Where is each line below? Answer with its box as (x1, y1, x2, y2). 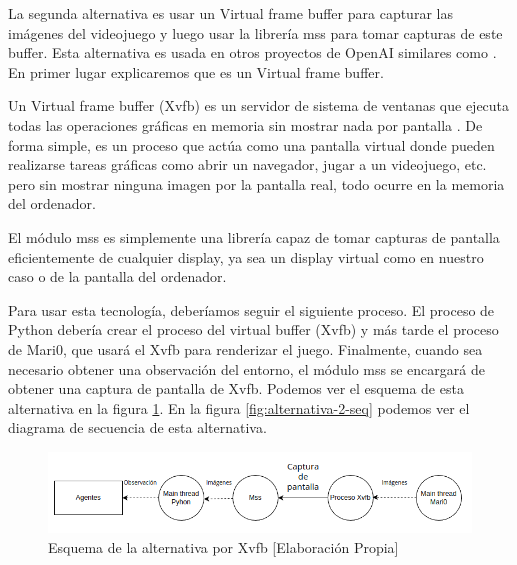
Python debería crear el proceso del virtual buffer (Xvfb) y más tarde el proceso (8, 319, 499, 340)
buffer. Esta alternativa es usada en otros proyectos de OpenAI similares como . (8, 42, 497, 63)
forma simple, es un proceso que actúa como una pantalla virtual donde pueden (8, 134, 495, 155)
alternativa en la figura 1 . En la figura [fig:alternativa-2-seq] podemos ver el (8, 397, 470, 418)
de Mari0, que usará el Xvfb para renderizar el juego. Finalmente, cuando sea (8, 338, 483, 359)
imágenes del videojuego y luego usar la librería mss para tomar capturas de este (8, 22, 503, 43)
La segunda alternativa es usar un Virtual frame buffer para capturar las (8, 3, 453, 23)
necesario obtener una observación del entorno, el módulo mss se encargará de (8, 358, 485, 379)
